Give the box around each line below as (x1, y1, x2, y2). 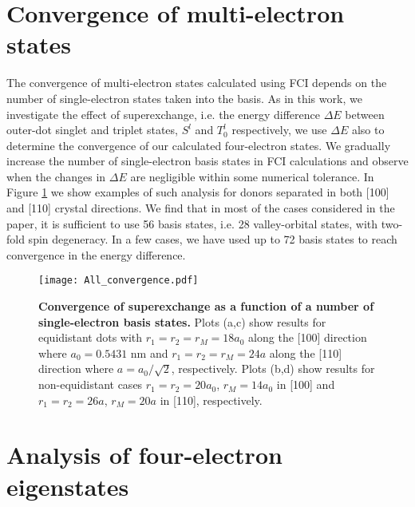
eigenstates (6, 469, 129, 502)
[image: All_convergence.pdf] (38, 275, 199, 287)
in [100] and (276, 376, 335, 393)
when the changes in (6, 168, 106, 184)
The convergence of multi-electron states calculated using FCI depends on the (6, 74, 387, 91)
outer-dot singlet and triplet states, (6, 121, 178, 138)
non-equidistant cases (38, 376, 143, 393)
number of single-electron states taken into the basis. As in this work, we (6, 89, 362, 106)
